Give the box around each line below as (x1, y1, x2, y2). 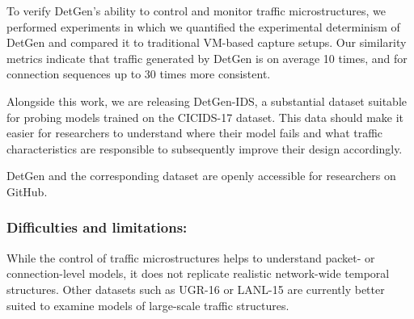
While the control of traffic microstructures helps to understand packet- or (6, 249, 375, 266)
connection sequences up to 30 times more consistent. (6, 65, 271, 82)
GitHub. (6, 183, 48, 199)
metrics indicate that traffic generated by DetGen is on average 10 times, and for (6, 49, 408, 66)
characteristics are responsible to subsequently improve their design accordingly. (6, 140, 403, 157)
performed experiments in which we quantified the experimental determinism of (6, 18, 400, 35)
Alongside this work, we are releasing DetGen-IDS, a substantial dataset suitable (6, 92, 408, 109)
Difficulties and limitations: (6, 217, 188, 237)
